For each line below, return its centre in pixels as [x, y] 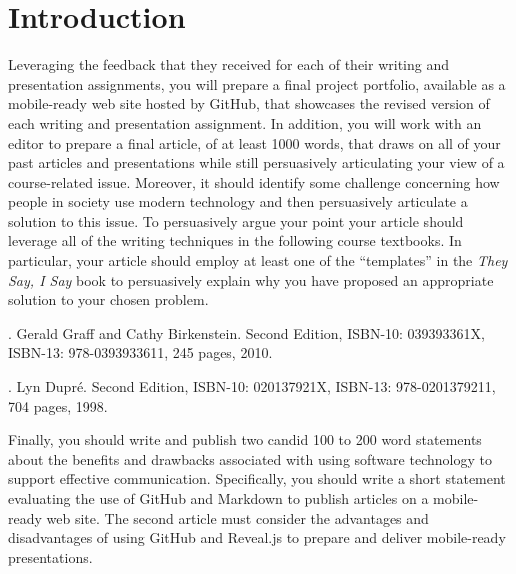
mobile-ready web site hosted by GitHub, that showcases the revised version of [249, 103]
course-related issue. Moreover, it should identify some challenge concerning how [254, 181]
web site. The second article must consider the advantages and [237, 517]
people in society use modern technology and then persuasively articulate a [238, 201]
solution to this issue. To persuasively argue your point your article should [236, 220]
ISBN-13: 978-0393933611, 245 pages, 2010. [140, 352]
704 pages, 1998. [58, 405]
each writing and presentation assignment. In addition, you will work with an [245, 122]
